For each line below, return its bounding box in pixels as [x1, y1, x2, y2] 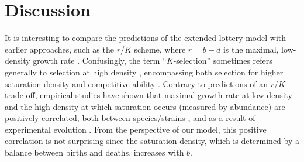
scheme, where [134, 43, 186, 55]
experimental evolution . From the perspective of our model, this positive [5, 123, 267, 135]
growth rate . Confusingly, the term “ [33, 54, 167, 67]
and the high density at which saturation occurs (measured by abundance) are [5, 100, 285, 112]
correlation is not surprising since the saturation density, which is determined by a [5, 135, 300, 147]
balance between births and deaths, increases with [5, 146, 184, 158]
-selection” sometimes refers [173, 54, 272, 67]
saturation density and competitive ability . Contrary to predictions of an [5, 77, 268, 89]
